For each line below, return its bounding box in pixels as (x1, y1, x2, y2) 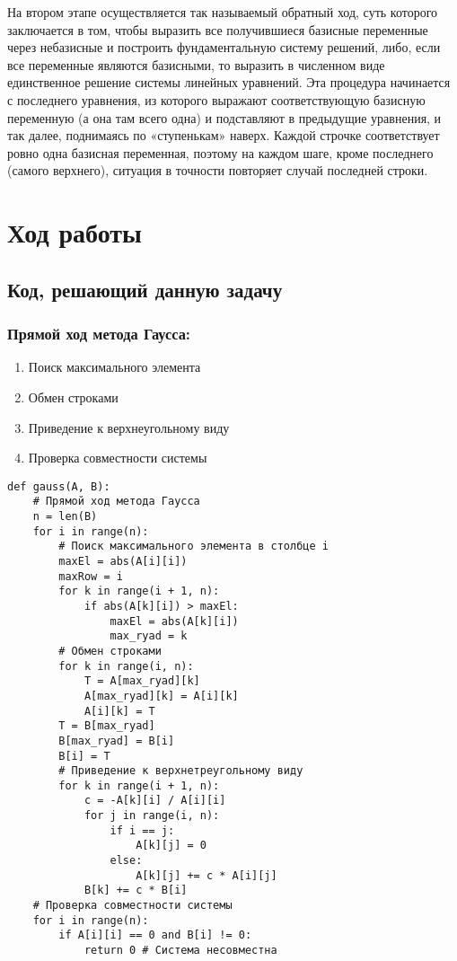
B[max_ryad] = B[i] (58, 734, 175, 747)
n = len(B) (32, 510, 98, 523)
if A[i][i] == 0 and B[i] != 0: (58, 929, 252, 942)
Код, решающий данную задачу (7, 275, 283, 303)
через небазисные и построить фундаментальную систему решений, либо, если (7, 38, 441, 57)
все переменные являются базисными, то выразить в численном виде (7, 55, 385, 74)
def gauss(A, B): (7, 480, 110, 493)
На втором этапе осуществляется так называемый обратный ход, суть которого (7, 3, 438, 21)
